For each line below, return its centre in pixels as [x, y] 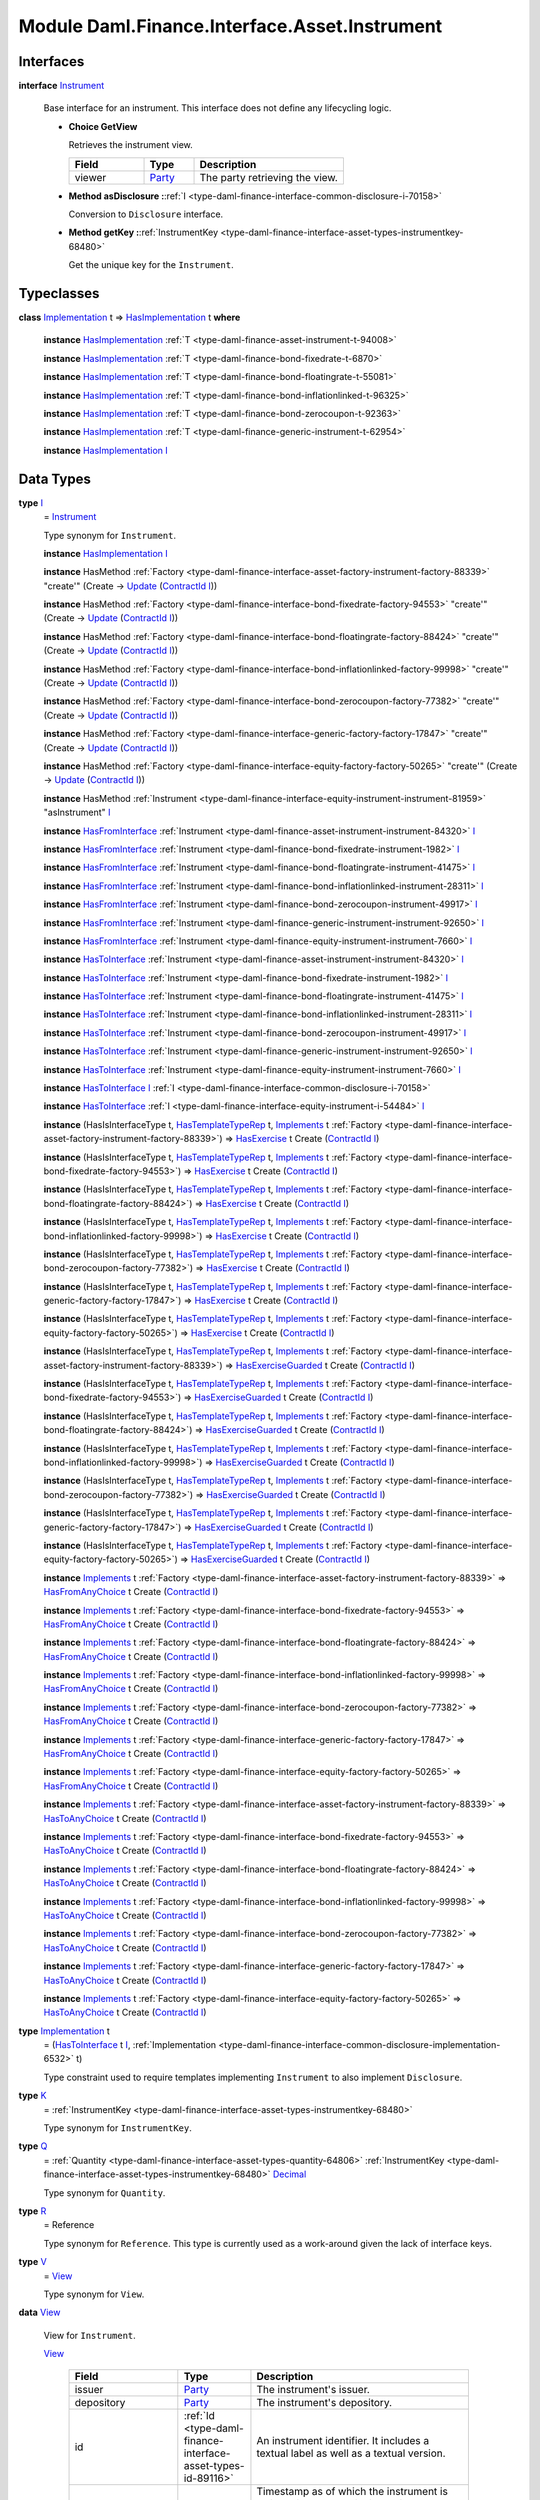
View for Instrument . [90, 2335]
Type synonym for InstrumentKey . [117, 2128]
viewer [90, 177]
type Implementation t [64, 2031]
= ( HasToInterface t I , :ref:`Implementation [130, 2045]
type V [32, 2262]
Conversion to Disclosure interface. [146, 214]
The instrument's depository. [324, 2403]
